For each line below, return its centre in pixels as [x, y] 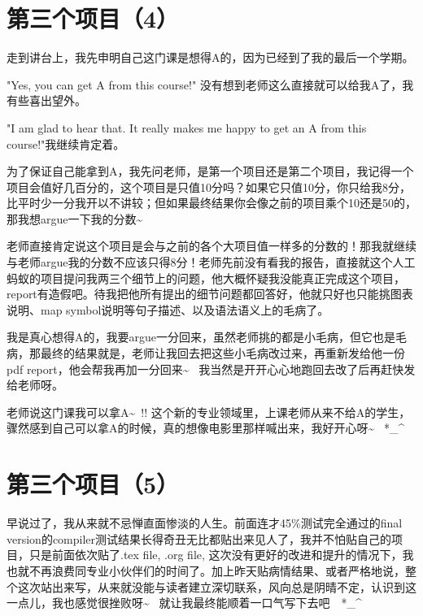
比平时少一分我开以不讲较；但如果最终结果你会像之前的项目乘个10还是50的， [211, 203]
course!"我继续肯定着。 [66, 143]
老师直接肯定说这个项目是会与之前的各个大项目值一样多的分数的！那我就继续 [211, 246]
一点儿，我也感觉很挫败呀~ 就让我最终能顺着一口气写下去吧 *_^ [184, 603]
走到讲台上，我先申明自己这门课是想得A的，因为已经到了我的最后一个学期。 [210, 57]
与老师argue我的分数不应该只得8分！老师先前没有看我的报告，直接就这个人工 [211, 262]
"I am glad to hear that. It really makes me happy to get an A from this [187, 127]
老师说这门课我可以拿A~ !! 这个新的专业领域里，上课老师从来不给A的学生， [209, 412]
